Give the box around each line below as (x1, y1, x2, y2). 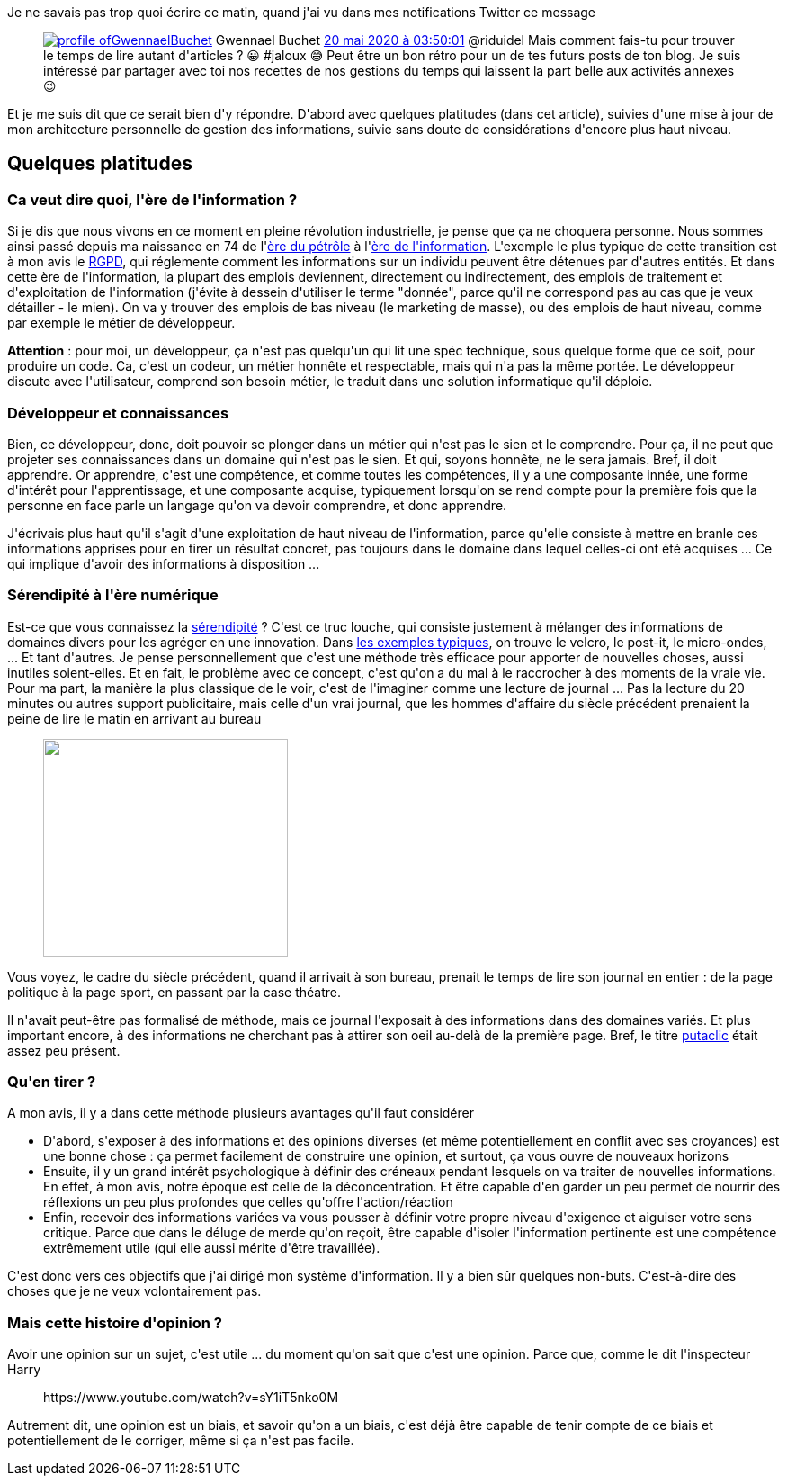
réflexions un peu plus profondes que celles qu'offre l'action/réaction (43, 1194, 453, 1210)
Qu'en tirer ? (7, 1073, 96, 1092)
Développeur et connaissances (7, 403, 229, 422)
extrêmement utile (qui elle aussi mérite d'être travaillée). (43, 1240, 380, 1256)
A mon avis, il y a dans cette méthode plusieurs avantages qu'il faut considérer (7, 1105, 474, 1121)
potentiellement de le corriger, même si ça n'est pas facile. (7, 1433, 354, 1449)
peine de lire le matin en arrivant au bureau (7, 710, 262, 726)
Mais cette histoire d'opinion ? (7, 1313, 222, 1332)
